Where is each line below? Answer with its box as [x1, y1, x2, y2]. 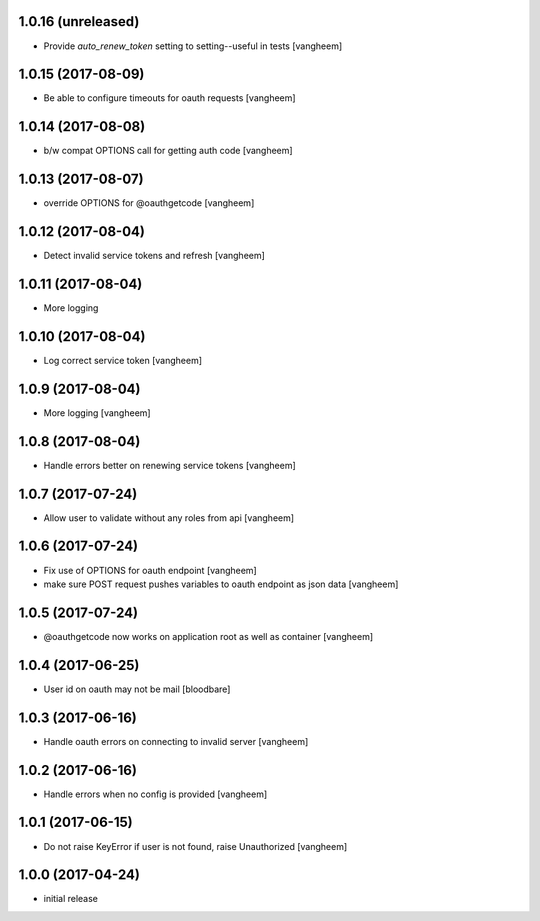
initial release [43, 893, 99, 905]
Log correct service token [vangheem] [43, 354, 203, 366]
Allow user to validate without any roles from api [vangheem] [43, 511, 295, 524]
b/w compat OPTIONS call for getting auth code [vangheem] [43, 145, 294, 157]
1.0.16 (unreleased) [18, 13, 140, 30]
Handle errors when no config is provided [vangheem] [43, 788, 268, 800]
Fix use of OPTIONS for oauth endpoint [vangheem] [43, 564, 257, 576]
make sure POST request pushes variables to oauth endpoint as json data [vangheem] [43, 578, 399, 590]
